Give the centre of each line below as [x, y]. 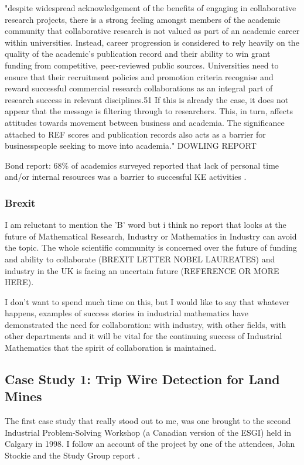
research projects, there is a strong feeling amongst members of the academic [143, 19]
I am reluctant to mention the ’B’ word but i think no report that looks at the [146, 225]
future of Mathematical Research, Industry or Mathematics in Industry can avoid [151, 236]
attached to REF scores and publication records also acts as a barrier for [135, 134]
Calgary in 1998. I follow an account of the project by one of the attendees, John [150, 444]
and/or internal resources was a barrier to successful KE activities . [126, 177]
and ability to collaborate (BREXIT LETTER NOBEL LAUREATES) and [140, 259]
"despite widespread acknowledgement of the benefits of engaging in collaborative [151, 8]
